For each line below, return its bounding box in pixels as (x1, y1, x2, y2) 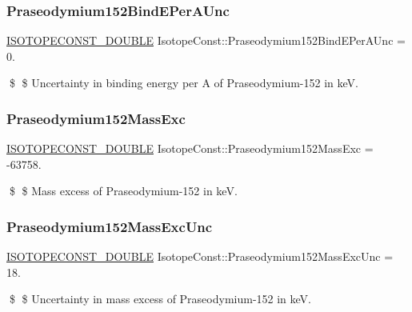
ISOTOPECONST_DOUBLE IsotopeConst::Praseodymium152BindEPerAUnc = (6, 32, 406, 49)
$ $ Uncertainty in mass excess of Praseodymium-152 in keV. (9, 290, 312, 307)
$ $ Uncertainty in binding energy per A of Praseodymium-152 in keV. (9, 74, 358, 91)
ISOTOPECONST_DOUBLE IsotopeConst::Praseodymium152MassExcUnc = (6, 248, 394, 265)
